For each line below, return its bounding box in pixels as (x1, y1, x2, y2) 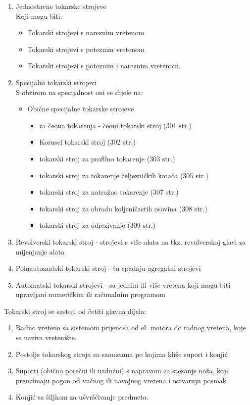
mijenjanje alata (15, 246, 65, 256)
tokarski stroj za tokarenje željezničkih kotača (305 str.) (39, 170, 208, 180)
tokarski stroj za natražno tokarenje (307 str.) (39, 187, 179, 197)
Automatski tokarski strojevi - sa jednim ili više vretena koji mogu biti (15, 279, 231, 290)
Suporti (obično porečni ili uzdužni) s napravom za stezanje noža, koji (15, 365, 228, 376)
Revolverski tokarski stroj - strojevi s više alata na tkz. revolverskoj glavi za (15, 236, 246, 247)
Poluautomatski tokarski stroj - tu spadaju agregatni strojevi (15, 263, 201, 273)
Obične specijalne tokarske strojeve (27, 103, 134, 114)
